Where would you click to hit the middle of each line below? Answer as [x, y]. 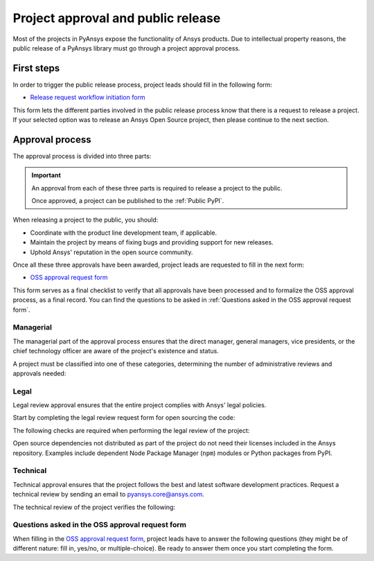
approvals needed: [39, 373]
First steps [36, 68]
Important [46, 175]
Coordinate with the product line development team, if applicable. [124, 233]
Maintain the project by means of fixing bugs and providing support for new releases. [152, 242]
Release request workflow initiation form [88, 98]
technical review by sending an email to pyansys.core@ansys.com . [108, 495]
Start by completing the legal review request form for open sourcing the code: [124, 418]
